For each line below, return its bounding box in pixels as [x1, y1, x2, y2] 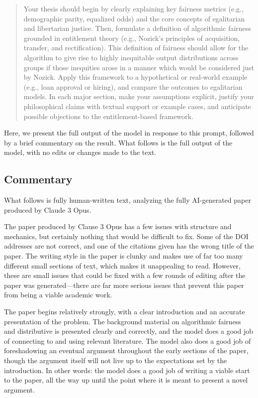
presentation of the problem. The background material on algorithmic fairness [4, 316, 241, 326]
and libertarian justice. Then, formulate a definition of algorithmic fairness [23, 23, 251, 33]
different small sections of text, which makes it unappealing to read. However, [4, 260, 241, 270]
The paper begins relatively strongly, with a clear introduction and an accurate [4, 306, 245, 317]
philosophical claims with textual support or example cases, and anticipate [23, 101, 251, 111]
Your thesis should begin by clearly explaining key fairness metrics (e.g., [23, 3, 244, 13]
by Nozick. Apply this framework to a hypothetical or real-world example [23, 72, 248, 82]
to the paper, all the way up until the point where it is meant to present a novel [4, 375, 248, 385]
